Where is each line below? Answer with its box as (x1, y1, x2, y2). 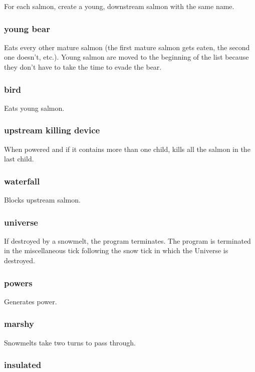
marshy (4, 317, 34, 330)
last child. (4, 153, 34, 164)
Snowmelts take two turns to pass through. (4, 337, 136, 347)
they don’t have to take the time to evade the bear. (4, 62, 162, 72)
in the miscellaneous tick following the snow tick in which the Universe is (4, 245, 228, 256)
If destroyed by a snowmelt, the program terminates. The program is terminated (4, 235, 251, 246)
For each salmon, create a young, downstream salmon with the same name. (4, 1, 234, 11)
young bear (4, 22, 50, 35)
